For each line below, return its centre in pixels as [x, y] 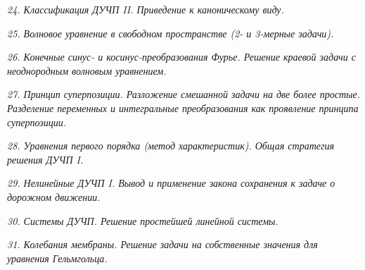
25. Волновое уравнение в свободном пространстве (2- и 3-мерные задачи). [171, 33]
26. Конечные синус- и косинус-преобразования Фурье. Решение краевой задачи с [181, 57]
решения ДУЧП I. [45, 159]
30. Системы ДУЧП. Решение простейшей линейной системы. [143, 220]
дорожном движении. [54, 196]
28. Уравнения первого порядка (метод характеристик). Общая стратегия [171, 146]
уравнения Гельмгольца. [57, 258]
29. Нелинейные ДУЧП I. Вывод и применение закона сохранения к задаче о [171, 183]
